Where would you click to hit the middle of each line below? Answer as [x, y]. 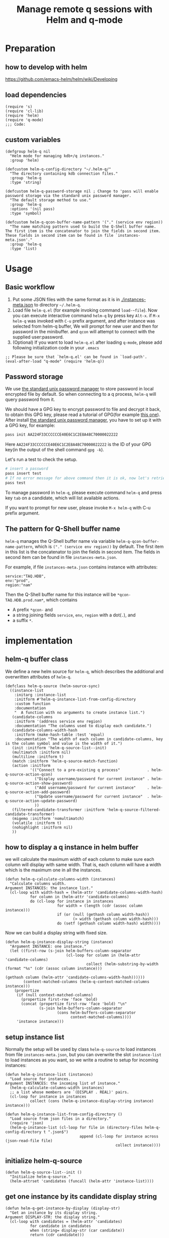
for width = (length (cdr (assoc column [100, 906]
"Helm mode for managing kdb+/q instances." [57, 156]
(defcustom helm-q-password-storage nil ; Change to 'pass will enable [82, 191]
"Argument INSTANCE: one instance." [48, 947]
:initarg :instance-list [40, 695]
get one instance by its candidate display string [81, 1197]
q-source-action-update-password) [41, 801]
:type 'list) [23, 248]
